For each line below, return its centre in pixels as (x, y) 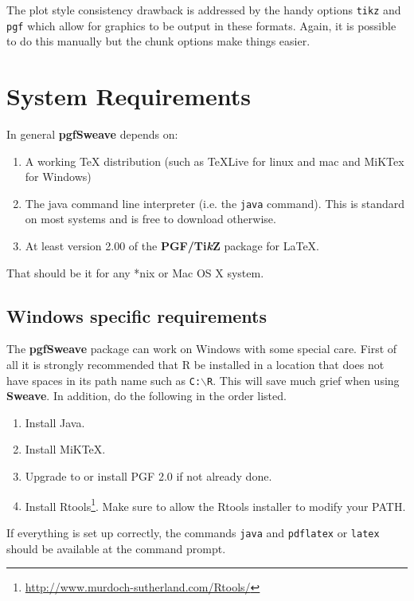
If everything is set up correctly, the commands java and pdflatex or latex (193, 532)
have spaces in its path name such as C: (104, 380)
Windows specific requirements (137, 315)
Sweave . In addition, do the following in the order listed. (146, 396)
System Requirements (129, 96)
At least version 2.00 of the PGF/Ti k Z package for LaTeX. (172, 246)
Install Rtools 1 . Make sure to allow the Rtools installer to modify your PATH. (215, 505)
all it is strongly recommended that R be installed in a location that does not (195, 365)
